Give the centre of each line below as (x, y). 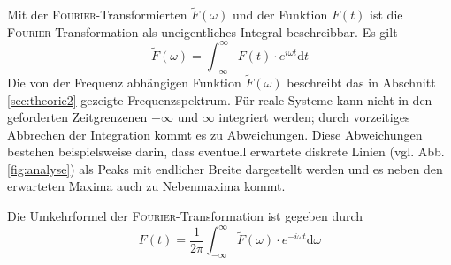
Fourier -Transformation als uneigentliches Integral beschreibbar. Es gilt (203, 31)
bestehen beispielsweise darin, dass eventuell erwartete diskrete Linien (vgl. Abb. (226, 151)
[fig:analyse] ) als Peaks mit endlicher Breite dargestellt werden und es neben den (225, 168)
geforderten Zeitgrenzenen (77, 117)
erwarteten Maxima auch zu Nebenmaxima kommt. (146, 186)
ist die (386, 15)
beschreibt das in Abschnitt (361, 82)
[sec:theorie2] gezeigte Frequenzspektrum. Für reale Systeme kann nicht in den (220, 99)
